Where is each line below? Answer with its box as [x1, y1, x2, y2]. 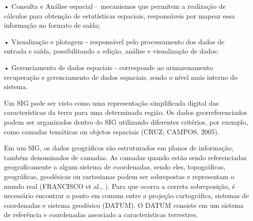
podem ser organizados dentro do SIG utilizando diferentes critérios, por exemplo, [4, 116, 248, 127]
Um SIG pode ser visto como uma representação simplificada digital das [4, 97, 219, 108]
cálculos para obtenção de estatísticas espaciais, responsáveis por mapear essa [4, 10, 235, 20]
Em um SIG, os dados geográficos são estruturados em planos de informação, [4, 143, 234, 153]
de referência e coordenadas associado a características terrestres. [4, 209, 198, 220]
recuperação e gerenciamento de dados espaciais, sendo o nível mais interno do [4, 72, 237, 82]
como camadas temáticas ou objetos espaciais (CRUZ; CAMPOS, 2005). [4, 126, 219, 136]
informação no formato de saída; [4, 20, 100, 30]
